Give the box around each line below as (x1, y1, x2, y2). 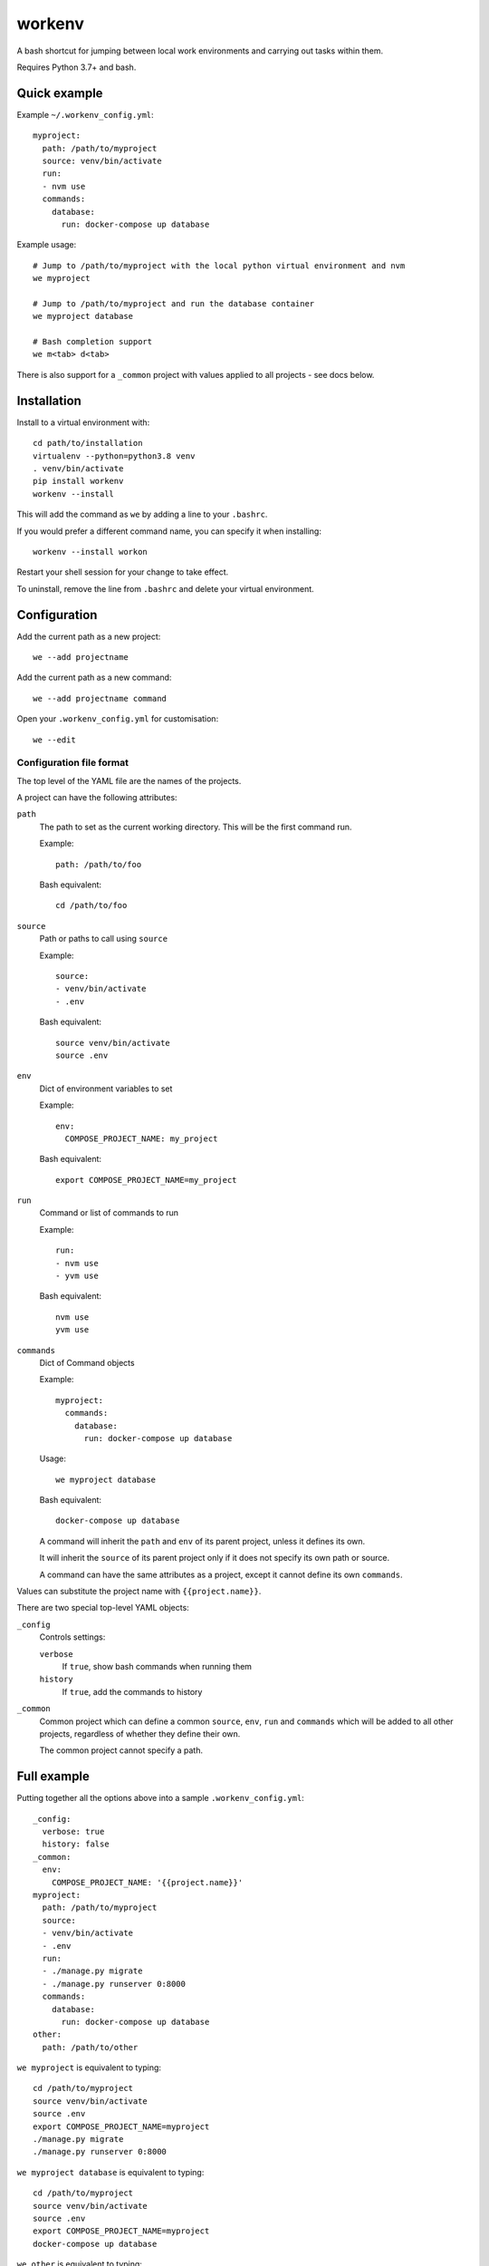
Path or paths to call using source (39, 934, 168, 944)
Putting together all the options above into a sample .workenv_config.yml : (16, 1793, 305, 1804)
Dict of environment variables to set (39, 1083, 173, 1094)
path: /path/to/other (42, 2042, 139, 2052)
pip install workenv (33, 476, 124, 487)
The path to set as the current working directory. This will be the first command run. (39, 821, 352, 832)
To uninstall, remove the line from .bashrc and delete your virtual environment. (16, 583, 314, 594)
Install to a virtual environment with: (16, 417, 150, 428)
